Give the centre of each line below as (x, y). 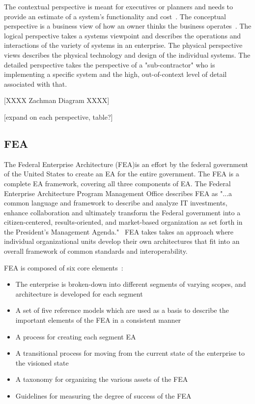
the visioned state (42, 362)
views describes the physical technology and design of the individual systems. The (127, 54)
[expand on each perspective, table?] (58, 117)
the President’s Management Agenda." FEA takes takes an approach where (119, 231)
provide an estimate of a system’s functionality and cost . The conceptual (115, 16)
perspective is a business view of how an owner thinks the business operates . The (128, 26)
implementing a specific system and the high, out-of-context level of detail (115, 74)
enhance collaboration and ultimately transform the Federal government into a (122, 212)
